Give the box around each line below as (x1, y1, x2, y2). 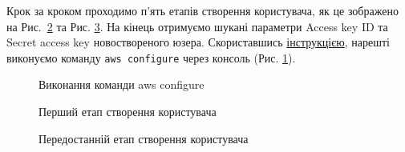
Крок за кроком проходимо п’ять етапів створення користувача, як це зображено (6, 2, 399, 18)
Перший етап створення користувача (38, 103, 217, 120)
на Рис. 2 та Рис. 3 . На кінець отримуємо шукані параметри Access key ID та (6, 18, 388, 34)
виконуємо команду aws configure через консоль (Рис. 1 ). (6, 49, 296, 66)
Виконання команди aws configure (38, 76, 205, 93)
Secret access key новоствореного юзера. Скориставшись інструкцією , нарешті (6, 34, 390, 50)
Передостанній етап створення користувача (38, 130, 249, 146)
